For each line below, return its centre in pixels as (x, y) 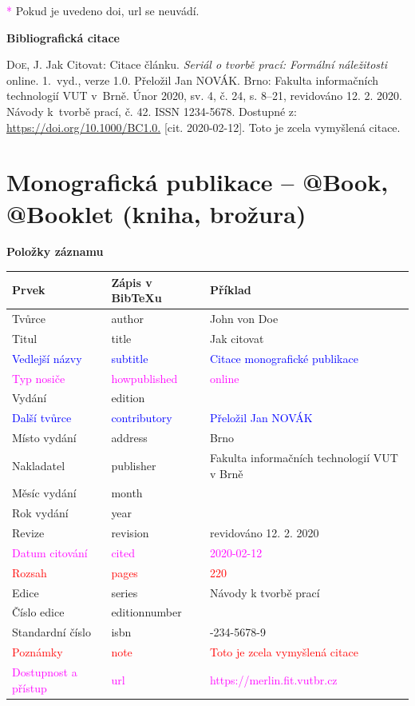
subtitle (130, 358)
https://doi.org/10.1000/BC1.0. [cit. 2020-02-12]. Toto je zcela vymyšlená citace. (204, 127)
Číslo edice (38, 612)
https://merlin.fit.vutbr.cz (273, 679)
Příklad (230, 290)
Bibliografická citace (63, 37)
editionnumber (146, 612)
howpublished (144, 378)
